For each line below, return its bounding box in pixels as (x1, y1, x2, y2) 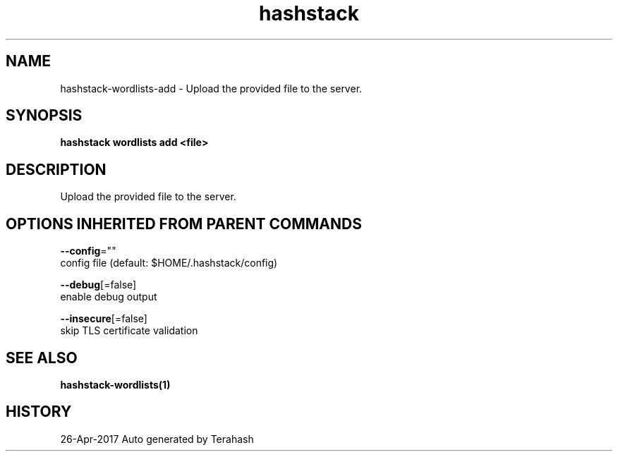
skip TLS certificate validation (60, 324, 198, 337)
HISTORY (6, 403, 72, 421)
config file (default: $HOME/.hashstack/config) (60, 257, 278, 269)
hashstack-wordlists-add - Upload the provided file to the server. (60, 82, 363, 95)
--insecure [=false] (60, 312, 147, 325)
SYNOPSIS (6, 106, 83, 125)
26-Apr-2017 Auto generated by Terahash (60, 432, 254, 445)
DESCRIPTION (6, 160, 107, 178)
